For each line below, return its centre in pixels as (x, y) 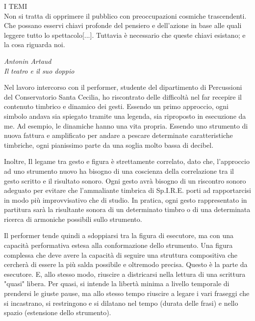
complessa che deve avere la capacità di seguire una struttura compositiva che (121, 254)
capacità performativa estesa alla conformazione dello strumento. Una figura (118, 245)
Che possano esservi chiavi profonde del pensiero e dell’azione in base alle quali (123, 25)
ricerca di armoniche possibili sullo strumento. (73, 219)
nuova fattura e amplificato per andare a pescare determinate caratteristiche (118, 135)
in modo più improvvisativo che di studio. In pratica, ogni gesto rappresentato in (126, 200)
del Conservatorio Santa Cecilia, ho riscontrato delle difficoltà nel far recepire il (123, 96)
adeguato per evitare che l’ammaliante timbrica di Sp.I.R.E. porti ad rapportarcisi (128, 190)
